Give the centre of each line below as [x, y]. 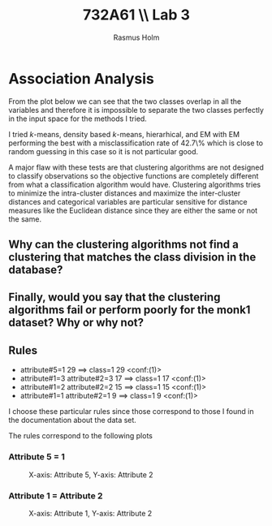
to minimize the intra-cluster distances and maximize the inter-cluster [125, 193]
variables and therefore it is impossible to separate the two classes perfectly [136, 110]
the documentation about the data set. [72, 420]
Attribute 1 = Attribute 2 [56, 495]
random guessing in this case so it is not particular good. [104, 151]
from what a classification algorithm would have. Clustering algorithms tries [135, 184]
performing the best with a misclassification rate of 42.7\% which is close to [136, 143]
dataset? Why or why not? [76, 323]
